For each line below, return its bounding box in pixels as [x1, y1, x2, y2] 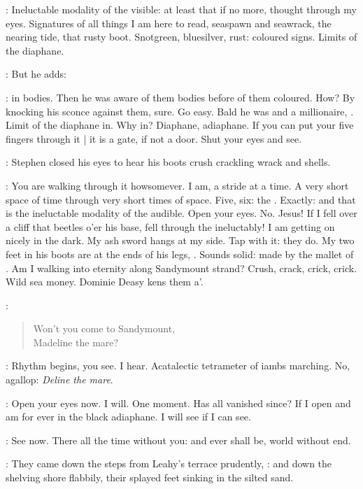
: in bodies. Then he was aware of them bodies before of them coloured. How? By [6, 90, 355, 104]
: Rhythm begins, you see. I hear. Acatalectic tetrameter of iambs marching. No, [6, 358, 350, 373]
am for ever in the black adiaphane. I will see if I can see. [6, 409, 251, 424]
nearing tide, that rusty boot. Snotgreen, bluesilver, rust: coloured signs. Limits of [6, 29, 357, 44]
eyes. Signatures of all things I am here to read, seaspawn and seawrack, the [6, 15, 332, 30]
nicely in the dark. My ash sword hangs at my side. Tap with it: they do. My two [6, 233, 355, 248]
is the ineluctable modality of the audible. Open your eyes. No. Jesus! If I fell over [6, 206, 357, 220]
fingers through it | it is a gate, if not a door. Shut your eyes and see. [6, 131, 302, 146]
